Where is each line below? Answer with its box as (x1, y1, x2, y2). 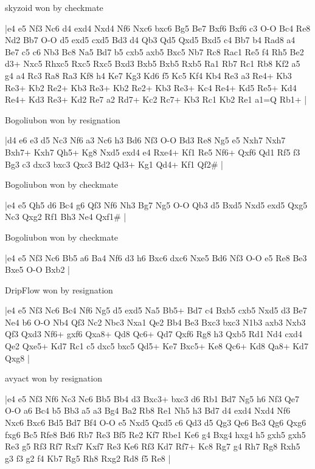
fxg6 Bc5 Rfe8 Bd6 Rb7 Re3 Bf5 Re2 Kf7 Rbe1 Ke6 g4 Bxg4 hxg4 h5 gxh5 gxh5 (5, 428, 306, 440)
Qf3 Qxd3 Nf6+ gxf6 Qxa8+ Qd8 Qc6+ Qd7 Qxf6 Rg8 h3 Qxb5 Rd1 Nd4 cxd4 (5, 327, 302, 340)
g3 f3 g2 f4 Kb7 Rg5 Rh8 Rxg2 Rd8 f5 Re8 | (5, 451, 171, 464)
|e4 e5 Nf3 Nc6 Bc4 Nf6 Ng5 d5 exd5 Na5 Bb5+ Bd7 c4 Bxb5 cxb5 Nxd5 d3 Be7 (5, 304, 307, 317)
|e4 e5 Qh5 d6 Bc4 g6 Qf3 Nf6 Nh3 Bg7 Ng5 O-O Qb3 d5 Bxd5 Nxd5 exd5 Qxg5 (5, 198, 308, 211)
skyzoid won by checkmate (5, 1, 103, 13)
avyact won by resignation (5, 372, 102, 385)
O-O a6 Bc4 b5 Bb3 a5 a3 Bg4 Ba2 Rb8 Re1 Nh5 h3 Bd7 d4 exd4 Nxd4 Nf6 (5, 404, 291, 417)
